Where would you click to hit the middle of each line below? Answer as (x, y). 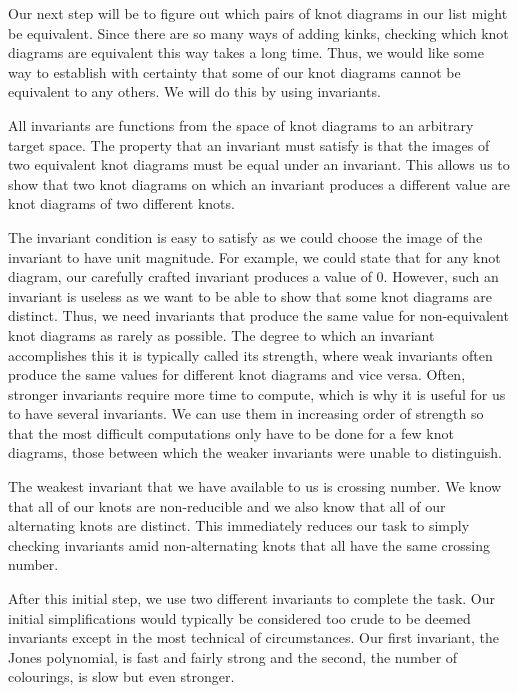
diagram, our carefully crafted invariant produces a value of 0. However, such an (253, 276)
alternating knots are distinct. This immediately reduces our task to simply (239, 525)
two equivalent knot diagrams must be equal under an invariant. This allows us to (259, 164)
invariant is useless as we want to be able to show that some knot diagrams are (250, 295)
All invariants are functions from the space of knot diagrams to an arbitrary (241, 124)
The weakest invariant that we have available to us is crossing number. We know (255, 486)
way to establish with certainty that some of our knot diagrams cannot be (234, 71)
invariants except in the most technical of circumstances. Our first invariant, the (253, 637)
